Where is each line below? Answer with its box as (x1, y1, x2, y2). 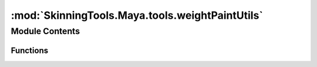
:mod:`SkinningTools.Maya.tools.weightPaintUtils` (11, 9, 264, 22)
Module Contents (11, 26, 80, 36)
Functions (11, 45, 49, 55)
